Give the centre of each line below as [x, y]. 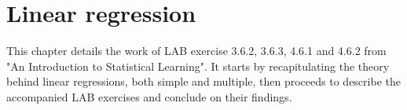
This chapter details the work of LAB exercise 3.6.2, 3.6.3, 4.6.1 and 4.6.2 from [196, 51]
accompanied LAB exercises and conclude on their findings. [149, 96]
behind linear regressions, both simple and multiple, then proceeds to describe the [203, 81]
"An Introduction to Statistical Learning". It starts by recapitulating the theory [198, 66]
